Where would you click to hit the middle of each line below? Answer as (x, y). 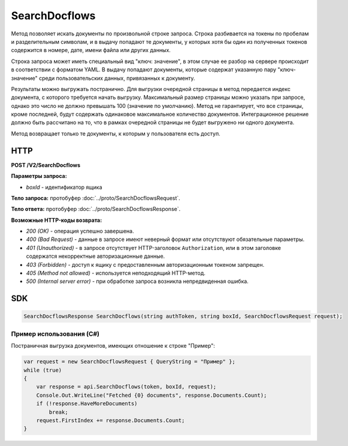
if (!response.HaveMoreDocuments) (87, 404)
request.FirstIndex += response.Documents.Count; (111, 420)
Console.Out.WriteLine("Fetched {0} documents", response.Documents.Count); (152, 395)
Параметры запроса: (39, 176)
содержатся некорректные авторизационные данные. (96, 256)
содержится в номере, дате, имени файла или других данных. (91, 50)
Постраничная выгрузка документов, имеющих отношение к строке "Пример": (113, 346)
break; (58, 412)
